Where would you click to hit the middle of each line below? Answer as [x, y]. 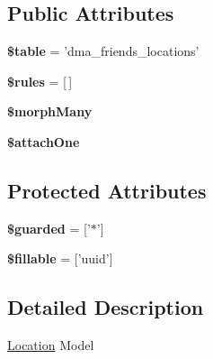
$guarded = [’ [49, 228]
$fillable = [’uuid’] [60, 258]
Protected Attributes [107, 190]
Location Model [51, 345]
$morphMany [50, 111]
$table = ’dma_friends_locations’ [103, 51]
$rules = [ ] [40, 81]
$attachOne [44, 141]
